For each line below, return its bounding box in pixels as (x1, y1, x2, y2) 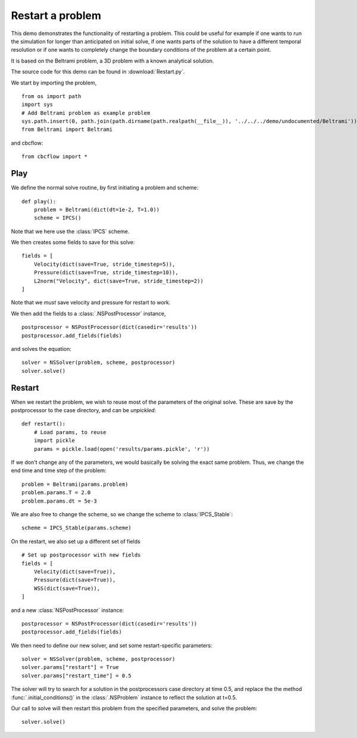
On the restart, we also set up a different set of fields (11, 538, 141, 545)
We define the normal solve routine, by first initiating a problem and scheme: (11, 184, 199, 191)
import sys (21, 101, 54, 108)
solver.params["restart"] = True (21, 664, 119, 671)
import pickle (33, 437, 76, 444)
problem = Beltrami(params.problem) (21, 481, 129, 488)
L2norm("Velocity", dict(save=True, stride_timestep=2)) (33, 277, 203, 284)
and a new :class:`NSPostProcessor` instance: (11, 607, 124, 614)
